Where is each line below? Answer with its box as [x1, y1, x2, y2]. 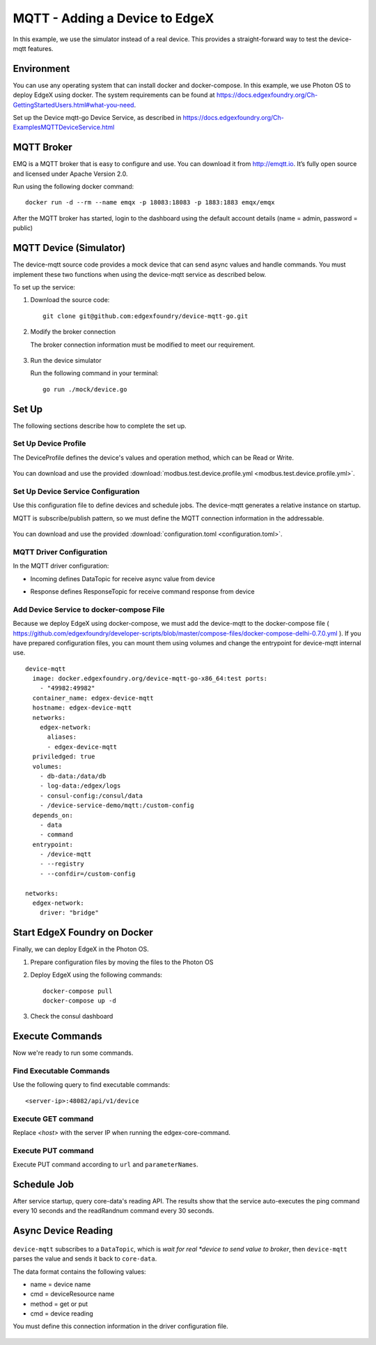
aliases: [47, 733, 77, 741]
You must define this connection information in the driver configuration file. [13, 1322, 229, 1330]
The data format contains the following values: [13, 1267, 146, 1276]
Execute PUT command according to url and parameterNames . [13, 1160, 198, 1169]
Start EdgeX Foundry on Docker [13, 926, 153, 938]
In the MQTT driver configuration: [13, 562, 109, 570]
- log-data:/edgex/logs [39, 782, 121, 790]
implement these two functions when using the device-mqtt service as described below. [13, 270, 267, 278]
